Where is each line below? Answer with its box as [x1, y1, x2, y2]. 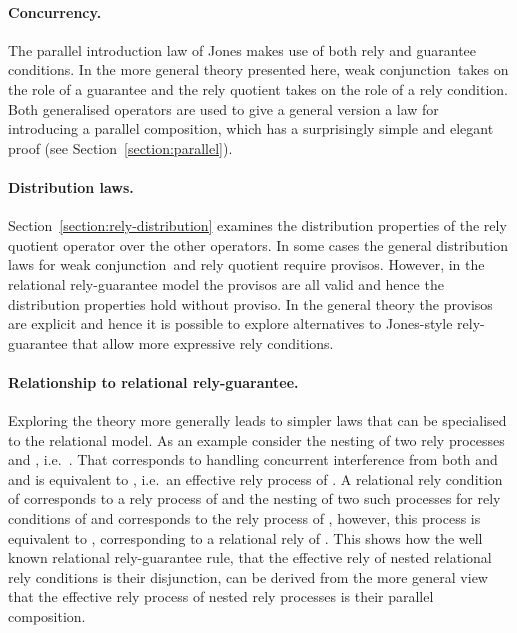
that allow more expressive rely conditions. [72, 332, 334, 353]
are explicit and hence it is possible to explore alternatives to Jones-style [8, 313, 453, 334]
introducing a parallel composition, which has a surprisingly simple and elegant [8, 118, 494, 139]
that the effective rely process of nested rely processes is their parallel [8, 586, 434, 607]
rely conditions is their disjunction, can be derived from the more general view [8, 566, 488, 587]
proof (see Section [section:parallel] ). [8, 137, 233, 158]
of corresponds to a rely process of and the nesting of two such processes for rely [8, 488, 501, 509]
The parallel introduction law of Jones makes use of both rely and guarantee [8, 39, 477, 60]
